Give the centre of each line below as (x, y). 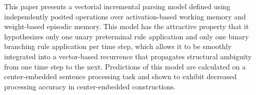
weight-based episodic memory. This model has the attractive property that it (126, 26)
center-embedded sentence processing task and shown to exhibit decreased (121, 76)
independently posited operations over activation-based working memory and (125, 16)
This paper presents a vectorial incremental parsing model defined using (117, 6)
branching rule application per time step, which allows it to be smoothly (118, 46)
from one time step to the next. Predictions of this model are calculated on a (125, 66)
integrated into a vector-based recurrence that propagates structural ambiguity (128, 56)
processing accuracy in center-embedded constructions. (90, 86)
